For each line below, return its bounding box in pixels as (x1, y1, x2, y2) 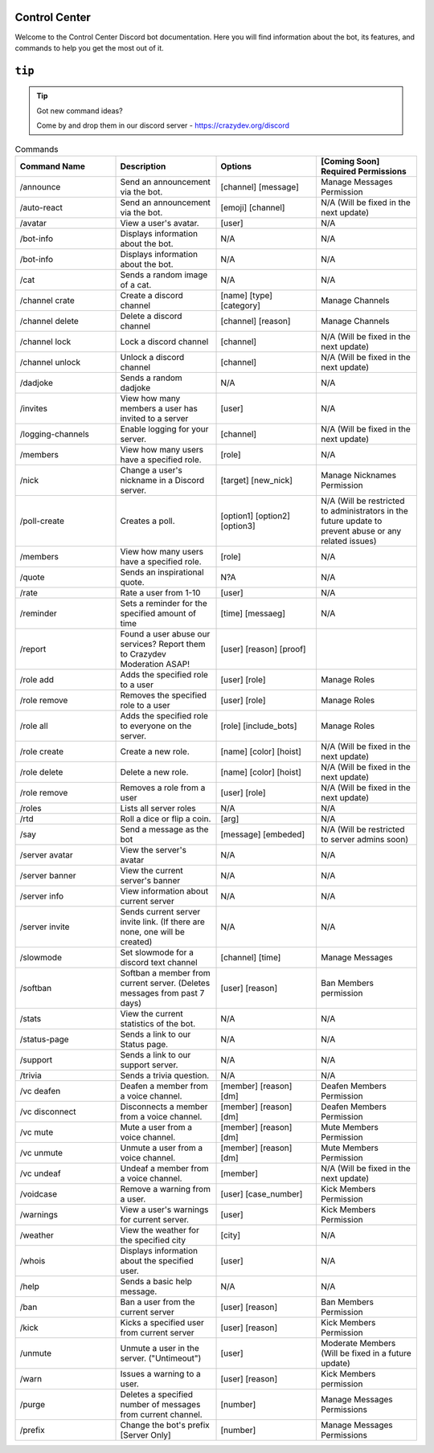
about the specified (120, 1254, 194, 1266)
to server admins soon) (320, 833, 409, 845)
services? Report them (120, 638, 206, 649)
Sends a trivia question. (120, 1070, 210, 1081)
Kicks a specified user (120, 1316, 204, 1328)
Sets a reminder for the (120, 597, 208, 608)
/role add (19, 673, 55, 685)
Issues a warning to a (120, 1368, 201, 1379)
